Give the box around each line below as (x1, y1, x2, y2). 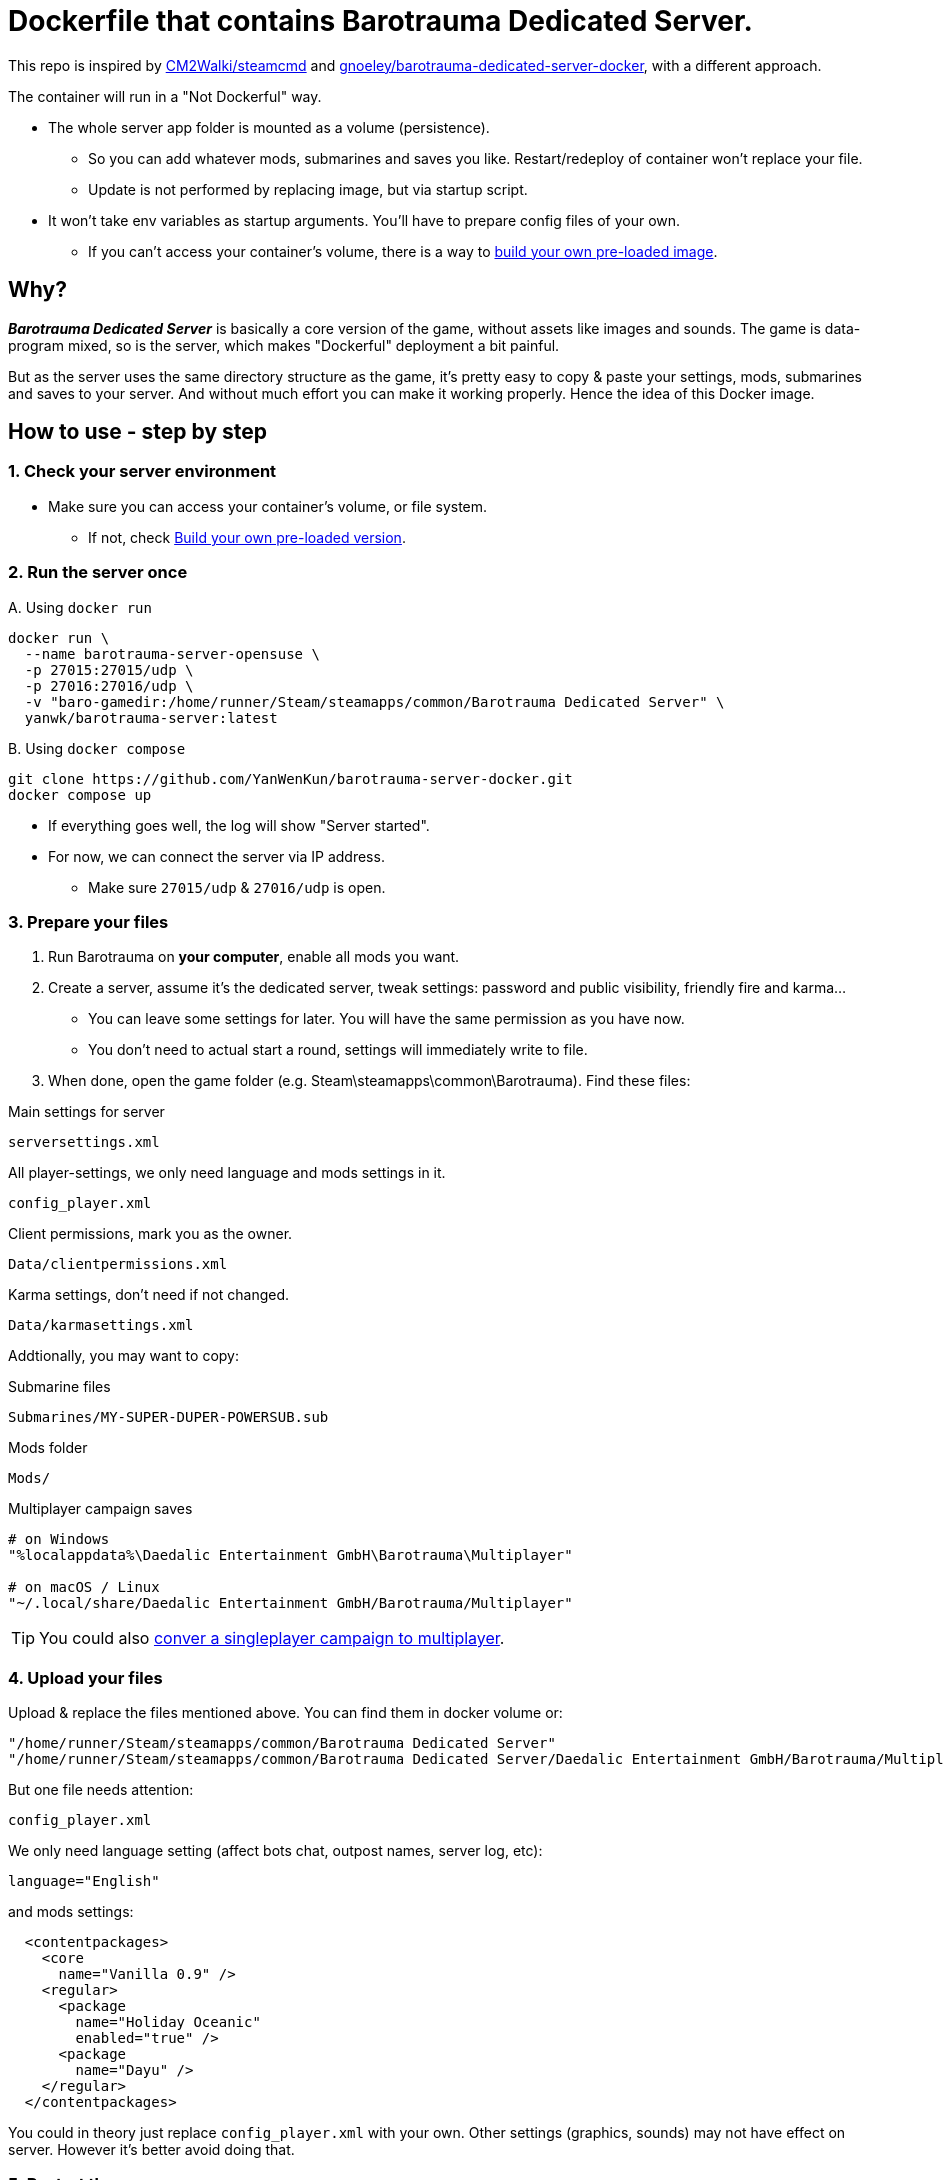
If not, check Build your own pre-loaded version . (88, 528, 406, 546)
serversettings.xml (8, 1134, 160, 1151)
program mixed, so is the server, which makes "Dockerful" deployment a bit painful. (8, 336, 560, 354)
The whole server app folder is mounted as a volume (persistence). (48, 118, 490, 136)
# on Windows (8, 1531, 110, 1548)
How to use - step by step (8, 419, 267, 445)
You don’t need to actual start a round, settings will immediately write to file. (88, 1041, 588, 1059)
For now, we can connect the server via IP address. (48, 847, 385, 865)
